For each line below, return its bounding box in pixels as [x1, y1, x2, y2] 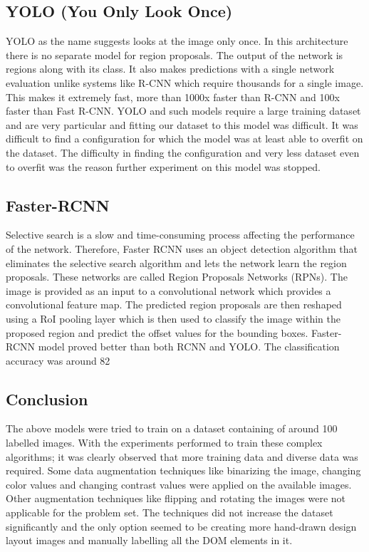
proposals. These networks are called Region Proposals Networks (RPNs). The [6, 269, 348, 284]
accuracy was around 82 [6, 353, 110, 368]
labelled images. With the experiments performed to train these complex [6, 435, 323, 450]
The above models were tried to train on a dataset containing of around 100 [6, 421, 338, 436]
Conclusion [6, 387, 88, 410]
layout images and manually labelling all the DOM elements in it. [6, 533, 293, 548]
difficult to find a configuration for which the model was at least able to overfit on [6, 131, 363, 146]
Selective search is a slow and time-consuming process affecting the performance [6, 227, 355, 242]
